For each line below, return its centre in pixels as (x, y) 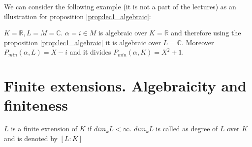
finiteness (36, 105)
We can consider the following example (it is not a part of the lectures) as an (120, 6)
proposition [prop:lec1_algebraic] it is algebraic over (82, 42)
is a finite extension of (44, 129)
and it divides (90, 52)
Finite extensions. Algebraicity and (125, 86)
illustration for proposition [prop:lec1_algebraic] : (78, 16)
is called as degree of (187, 129)
